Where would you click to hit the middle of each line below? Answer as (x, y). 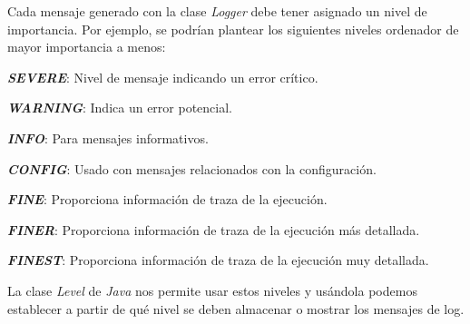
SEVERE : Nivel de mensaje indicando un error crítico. (163, 77)
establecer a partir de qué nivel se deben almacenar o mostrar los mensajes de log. (236, 308)
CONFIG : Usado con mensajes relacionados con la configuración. (192, 168)
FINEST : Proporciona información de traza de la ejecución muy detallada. (218, 260)
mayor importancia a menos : (87, 47)
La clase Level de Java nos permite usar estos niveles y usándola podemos (212, 290)
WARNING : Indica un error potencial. (120, 108)
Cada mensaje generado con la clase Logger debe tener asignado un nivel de (217, 11)
